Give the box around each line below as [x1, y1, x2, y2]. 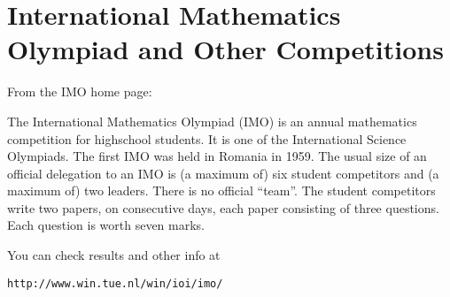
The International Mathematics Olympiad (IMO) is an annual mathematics [7, 111, 417, 130]
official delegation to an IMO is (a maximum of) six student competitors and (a [7, 164, 439, 182]
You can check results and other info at [7, 246, 221, 264]
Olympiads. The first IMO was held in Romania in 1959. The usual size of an [7, 147, 427, 165]
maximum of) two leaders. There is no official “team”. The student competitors [7, 181, 436, 200]
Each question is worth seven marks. [7, 216, 206, 234]
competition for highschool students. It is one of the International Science [7, 129, 407, 148]
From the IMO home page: [7, 82, 152, 101]
